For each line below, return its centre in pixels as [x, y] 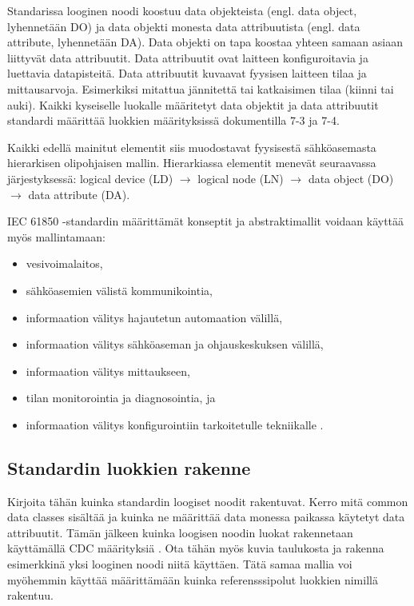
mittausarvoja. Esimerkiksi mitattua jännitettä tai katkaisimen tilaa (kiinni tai [201, 88]
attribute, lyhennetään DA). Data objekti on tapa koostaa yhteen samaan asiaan [205, 42]
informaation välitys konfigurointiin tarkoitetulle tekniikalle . [175, 424]
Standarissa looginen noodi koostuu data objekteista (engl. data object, [182, 10]
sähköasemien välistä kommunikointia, [119, 290]
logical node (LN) [241, 178]
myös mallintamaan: [56, 236]
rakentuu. [31, 595]
